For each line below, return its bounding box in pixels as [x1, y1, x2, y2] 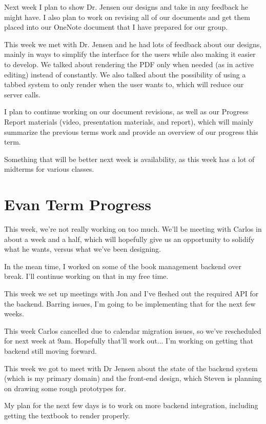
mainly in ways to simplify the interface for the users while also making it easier [4, 49, 256, 59]
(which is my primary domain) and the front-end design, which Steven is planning [4, 373, 262, 383]
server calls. [4, 89, 40, 99]
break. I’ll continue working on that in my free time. [4, 271, 169, 281]
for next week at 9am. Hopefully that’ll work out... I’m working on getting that [4, 335, 253, 346]
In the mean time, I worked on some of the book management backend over [4, 260, 241, 271]
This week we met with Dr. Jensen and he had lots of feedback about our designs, [4, 38, 262, 49]
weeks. [4, 308, 24, 319]
